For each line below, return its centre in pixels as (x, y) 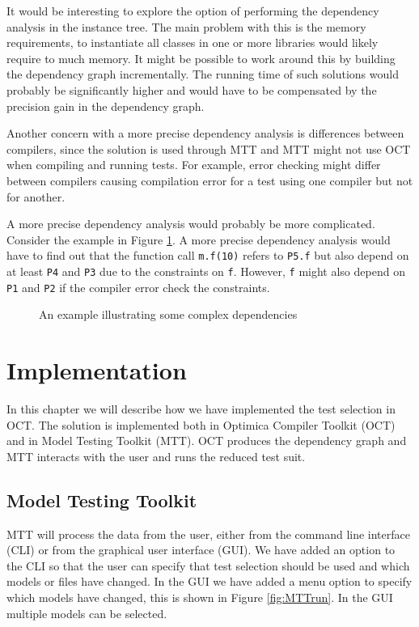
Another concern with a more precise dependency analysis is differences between (205, 133)
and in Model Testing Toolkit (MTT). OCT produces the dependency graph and (207, 441)
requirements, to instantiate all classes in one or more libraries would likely (193, 42)
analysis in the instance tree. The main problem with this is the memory (186, 26)
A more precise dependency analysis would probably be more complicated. (191, 224)
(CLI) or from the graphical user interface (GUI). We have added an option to (201, 550)
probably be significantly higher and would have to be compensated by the (192, 89)
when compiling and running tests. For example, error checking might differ (194, 165)
